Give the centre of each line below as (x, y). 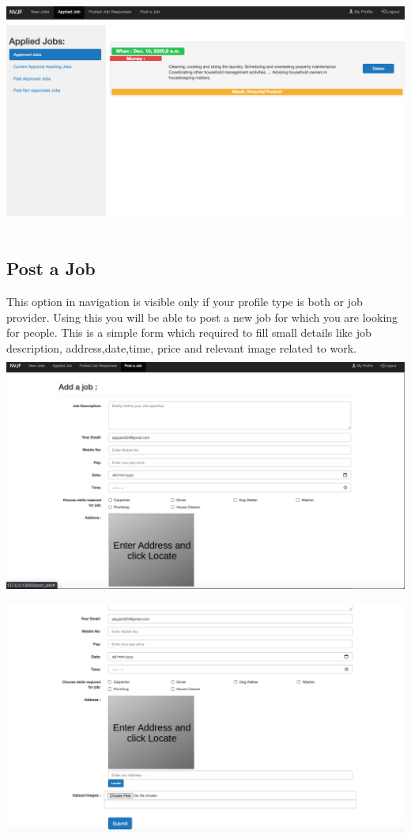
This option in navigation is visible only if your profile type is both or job (185, 302)
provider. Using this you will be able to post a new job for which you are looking (202, 317)
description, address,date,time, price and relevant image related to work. (182, 347)
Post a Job (51, 268)
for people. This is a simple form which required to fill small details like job (189, 332)
